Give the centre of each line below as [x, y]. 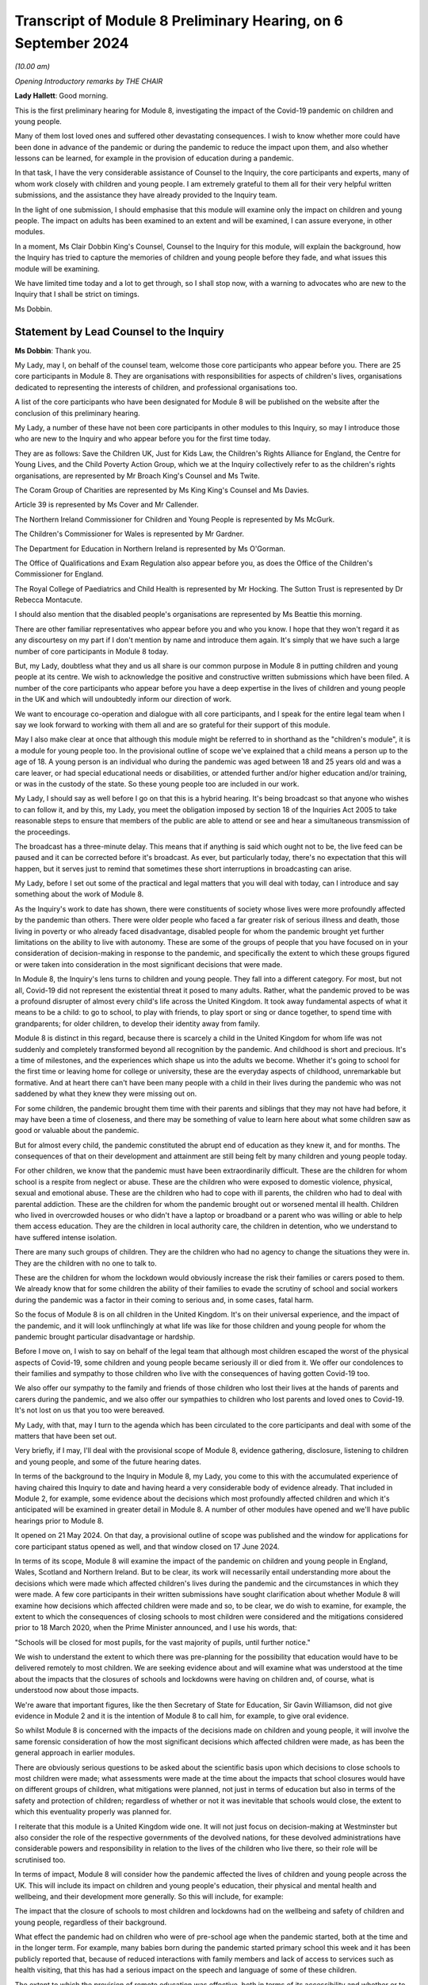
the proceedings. [42, 832]
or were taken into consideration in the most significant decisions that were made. [149, 964]
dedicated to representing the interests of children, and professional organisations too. [156, 387]
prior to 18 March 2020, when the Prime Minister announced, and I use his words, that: [156, 1628]
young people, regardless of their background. [91, 1922]
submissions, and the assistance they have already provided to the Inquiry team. [146, 195]
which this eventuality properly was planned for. [93, 1812]
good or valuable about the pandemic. [77, 1131]
